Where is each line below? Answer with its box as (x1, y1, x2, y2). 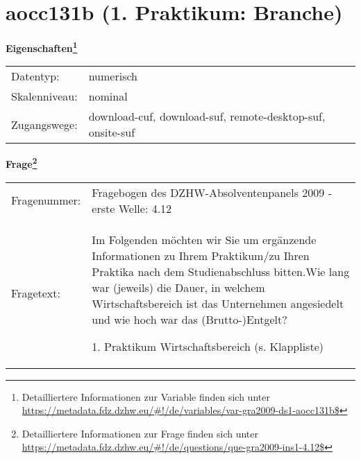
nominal (88, 88, 128, 105)
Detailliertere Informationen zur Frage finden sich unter (22, 426, 259, 440)
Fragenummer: (11, 192, 81, 209)
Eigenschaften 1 (6, 39, 78, 55)
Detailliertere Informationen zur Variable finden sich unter (22, 389, 270, 404)
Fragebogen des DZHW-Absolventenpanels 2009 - (92, 184, 332, 200)
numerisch (88, 68, 137, 85)
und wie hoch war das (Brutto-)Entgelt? (92, 311, 287, 327)
